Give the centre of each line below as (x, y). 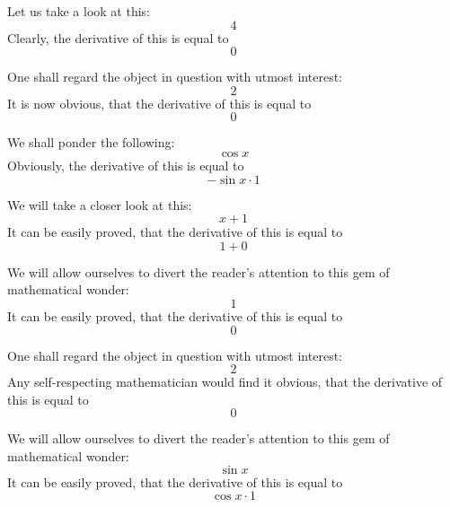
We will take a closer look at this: (100, 204)
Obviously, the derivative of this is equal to (126, 165)
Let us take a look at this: (79, 11)
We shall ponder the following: (91, 142)
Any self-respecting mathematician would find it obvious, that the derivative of (225, 382)
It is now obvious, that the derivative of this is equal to (159, 103)
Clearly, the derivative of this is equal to (118, 37)
